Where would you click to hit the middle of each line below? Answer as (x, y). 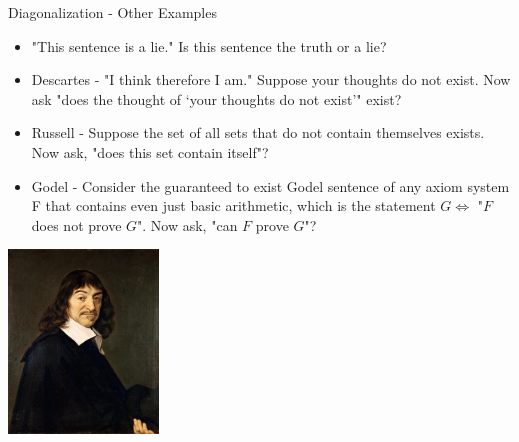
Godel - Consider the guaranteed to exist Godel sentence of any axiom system (270, 185)
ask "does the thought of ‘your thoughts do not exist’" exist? (216, 98)
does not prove (76, 224)
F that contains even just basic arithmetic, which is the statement (233, 205)
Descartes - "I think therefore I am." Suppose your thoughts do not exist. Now (271, 79)
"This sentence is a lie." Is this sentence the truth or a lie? (209, 45)
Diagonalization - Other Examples (112, 12)
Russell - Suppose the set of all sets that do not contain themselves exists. (258, 132)
